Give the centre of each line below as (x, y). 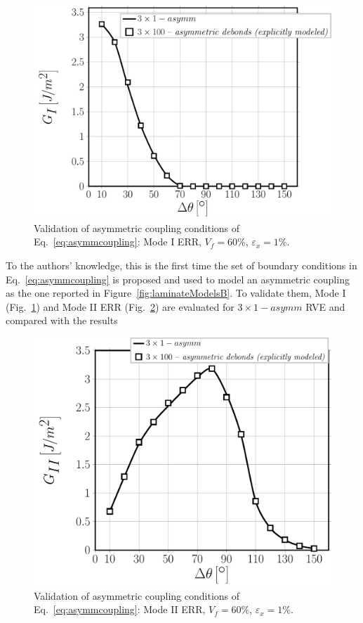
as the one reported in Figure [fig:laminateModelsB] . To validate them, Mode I (176, 293)
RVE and (325, 306)
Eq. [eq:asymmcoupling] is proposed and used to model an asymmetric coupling (178, 279)
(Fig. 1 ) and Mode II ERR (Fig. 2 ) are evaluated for (120, 306)
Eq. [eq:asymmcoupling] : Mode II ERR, (120, 609)
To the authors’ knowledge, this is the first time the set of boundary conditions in (181, 265)
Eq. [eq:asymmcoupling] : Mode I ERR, (118, 242)
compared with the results (62, 320)
